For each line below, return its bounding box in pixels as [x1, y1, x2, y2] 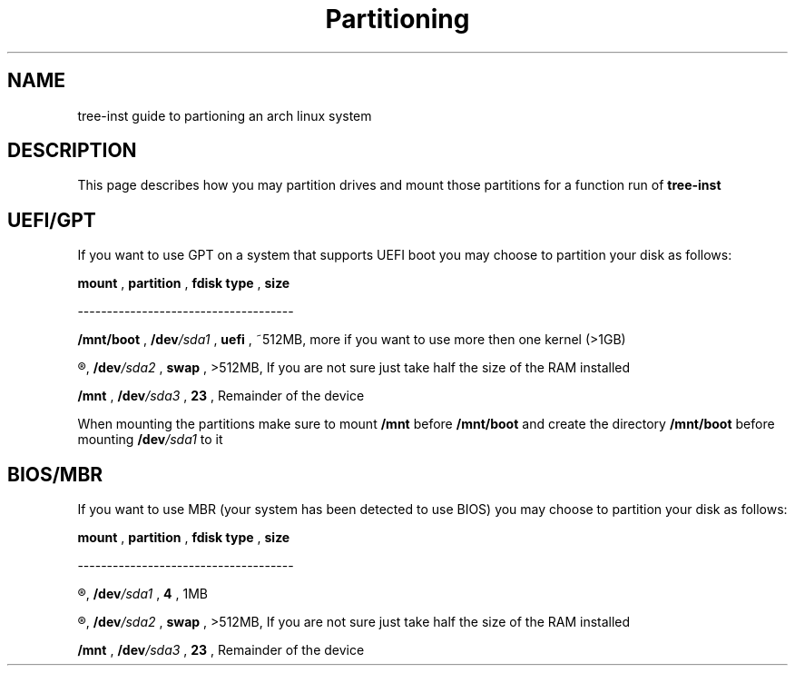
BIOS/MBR [7, 462, 103, 486]
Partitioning [325, 4, 470, 35]
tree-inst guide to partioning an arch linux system [77, 107, 372, 124]
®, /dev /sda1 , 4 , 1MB [77, 586, 208, 602]
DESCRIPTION [7, 139, 137, 163]
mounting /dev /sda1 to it [77, 431, 223, 448]
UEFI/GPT [7, 208, 96, 232]
